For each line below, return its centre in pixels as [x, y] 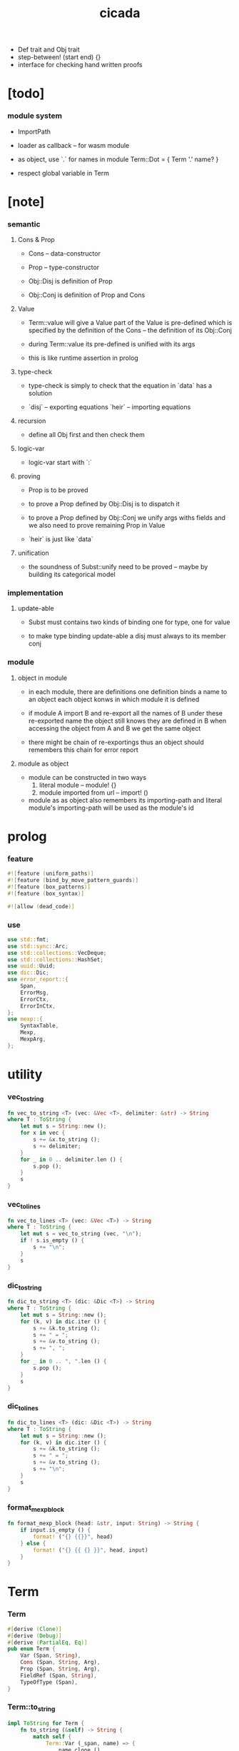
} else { [33, 1543]
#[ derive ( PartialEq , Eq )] [47, 1642]
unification [33, 553]
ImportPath [34, 131]
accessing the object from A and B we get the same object [115, 728]
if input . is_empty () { [56, 1530]
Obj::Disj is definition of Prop [70, 281]
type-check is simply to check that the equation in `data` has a [120, 386]
